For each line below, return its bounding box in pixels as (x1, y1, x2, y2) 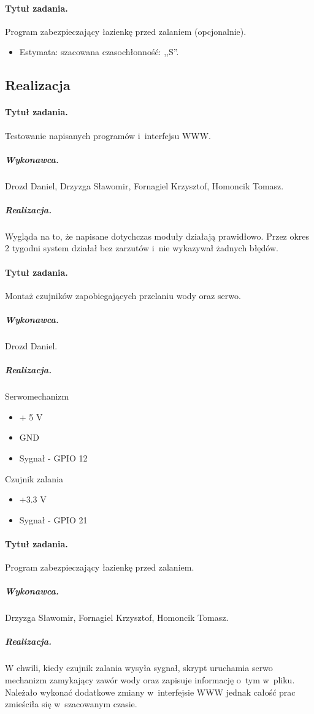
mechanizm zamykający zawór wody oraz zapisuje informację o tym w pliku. (5, 674, 295, 686)
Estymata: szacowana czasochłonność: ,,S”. (19, 45, 179, 58)
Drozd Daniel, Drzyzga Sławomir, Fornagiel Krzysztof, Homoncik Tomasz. (5, 179, 284, 192)
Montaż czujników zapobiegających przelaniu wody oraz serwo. (5, 289, 241, 302)
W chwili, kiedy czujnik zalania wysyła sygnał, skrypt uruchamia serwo (5, 661, 273, 674)
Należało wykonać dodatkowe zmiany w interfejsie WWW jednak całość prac (5, 685, 296, 698)
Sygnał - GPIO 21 (19, 513, 88, 526)
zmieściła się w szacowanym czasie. (5, 697, 137, 710)
